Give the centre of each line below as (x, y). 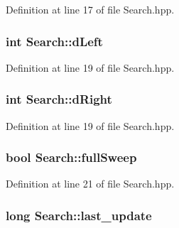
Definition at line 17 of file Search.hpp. (90, 9)
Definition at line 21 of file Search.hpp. (90, 184)
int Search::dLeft (54, 41)
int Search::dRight (59, 99)
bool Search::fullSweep (71, 157)
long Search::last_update (79, 215)
